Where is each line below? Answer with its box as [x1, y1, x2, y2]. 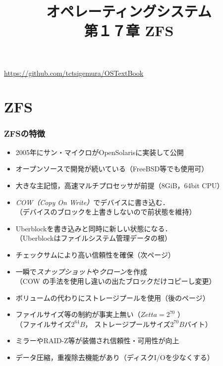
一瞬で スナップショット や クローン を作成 [15, 266, 148, 276]
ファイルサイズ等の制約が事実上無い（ [15, 309, 141, 319]
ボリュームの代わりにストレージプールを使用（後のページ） [15, 292, 210, 303]
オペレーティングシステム [46, 1, 212, 21]
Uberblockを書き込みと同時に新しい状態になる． [15, 223, 172, 233]
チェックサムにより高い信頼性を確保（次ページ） [15, 249, 175, 260]
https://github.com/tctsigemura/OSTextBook [4, 67, 144, 78]
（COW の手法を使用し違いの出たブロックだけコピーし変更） [15, 276, 216, 286]
